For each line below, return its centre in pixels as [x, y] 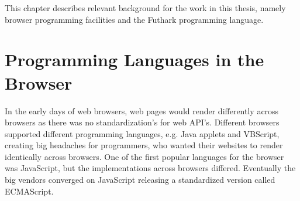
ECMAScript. [29, 191]
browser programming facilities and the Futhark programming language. [134, 19]
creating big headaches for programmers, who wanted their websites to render [144, 145]
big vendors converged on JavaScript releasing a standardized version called [140, 180]
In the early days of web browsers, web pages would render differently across [142, 110]
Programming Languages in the [135, 59]
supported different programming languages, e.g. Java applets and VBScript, [142, 133]
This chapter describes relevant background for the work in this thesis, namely [145, 8]
